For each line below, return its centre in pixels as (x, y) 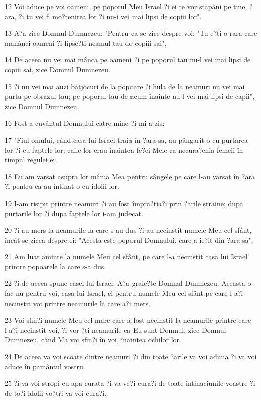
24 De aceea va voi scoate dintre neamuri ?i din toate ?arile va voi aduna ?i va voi (131, 357)
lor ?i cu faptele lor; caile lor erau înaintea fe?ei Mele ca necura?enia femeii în (124, 149)
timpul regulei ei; (31, 160)
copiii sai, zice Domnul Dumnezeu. (57, 69)
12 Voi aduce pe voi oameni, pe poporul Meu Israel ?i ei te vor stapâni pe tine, (126, 6)
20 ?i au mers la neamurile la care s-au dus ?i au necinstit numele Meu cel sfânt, (128, 230)
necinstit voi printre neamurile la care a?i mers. (78, 303)
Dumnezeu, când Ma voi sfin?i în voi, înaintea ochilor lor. (93, 339)
